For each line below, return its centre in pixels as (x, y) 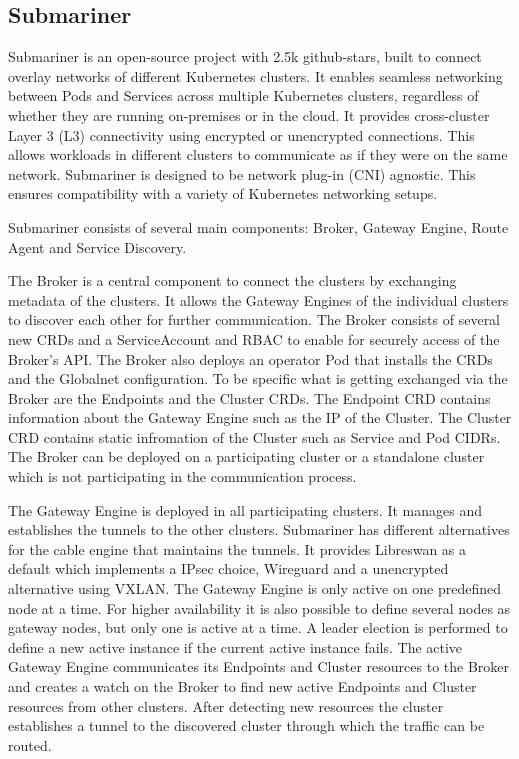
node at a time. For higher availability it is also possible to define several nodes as (259, 607)
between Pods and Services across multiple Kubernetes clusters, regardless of (243, 95)
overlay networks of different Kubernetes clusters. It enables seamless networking (255, 75)
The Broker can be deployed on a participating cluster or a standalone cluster (246, 456)
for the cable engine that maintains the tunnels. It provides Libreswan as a (237, 548)
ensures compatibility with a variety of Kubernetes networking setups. (223, 193)
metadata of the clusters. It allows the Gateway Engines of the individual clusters (258, 299)
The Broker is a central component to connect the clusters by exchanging (232, 280)
